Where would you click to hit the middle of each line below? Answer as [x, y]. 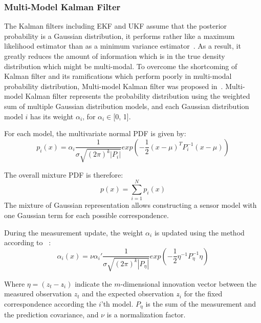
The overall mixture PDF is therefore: [64, 174]
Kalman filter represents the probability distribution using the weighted [138, 96]
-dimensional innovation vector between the [189, 283]
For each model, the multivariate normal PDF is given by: [95, 133]
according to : [28, 242]
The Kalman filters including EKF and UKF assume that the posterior [116, 26]
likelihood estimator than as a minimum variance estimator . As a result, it [123, 46]
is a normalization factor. [146, 315]
